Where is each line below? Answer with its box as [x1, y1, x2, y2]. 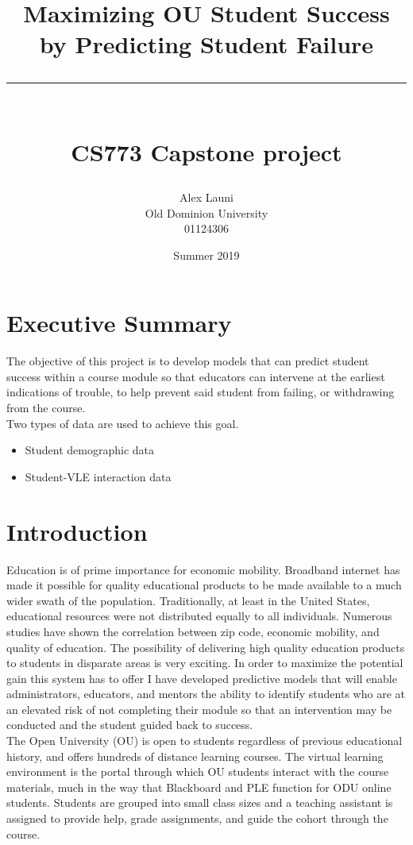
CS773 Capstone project [71, 135, 342, 168]
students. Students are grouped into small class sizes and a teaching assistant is [6, 794, 393, 811]
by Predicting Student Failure [39, 28, 374, 60]
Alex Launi [179, 188, 234, 205]
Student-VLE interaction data [25, 468, 172, 484]
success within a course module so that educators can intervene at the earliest [6, 368, 385, 384]
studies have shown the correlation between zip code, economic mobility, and [6, 623, 380, 639]
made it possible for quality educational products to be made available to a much [6, 577, 402, 593]
